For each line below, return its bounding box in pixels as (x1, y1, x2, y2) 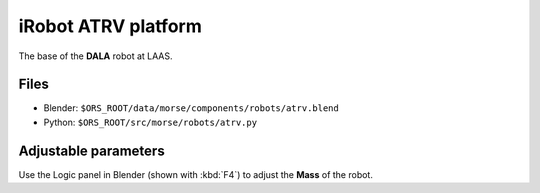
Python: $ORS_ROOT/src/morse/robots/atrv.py (43, 116, 258, 128)
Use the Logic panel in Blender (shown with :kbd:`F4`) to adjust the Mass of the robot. (18, 168, 374, 180)
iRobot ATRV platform (18, 15, 202, 37)
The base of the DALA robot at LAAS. (18, 50, 173, 62)
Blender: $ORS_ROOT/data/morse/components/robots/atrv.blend (43, 102, 339, 114)
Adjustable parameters (18, 142, 165, 159)
